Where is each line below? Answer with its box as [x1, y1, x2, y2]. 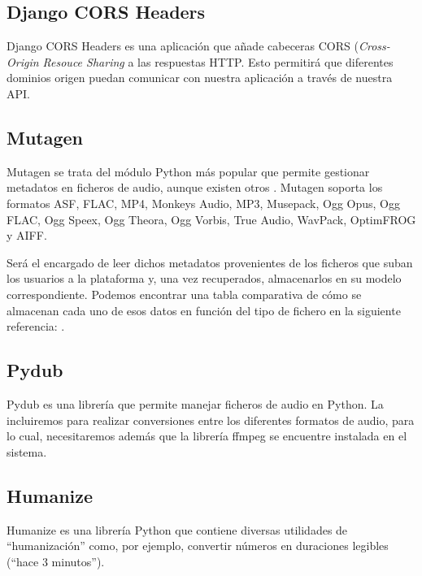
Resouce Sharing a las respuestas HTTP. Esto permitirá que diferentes [42, 53, 394, 70]
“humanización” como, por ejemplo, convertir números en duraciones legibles [7, 537, 389, 554]
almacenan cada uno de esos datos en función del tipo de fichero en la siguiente [7, 301, 401, 318]
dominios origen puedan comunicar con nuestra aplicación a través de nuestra [7, 69, 393, 86]
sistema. [7, 443, 47, 460]
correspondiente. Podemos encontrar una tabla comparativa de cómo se [7, 285, 362, 302]
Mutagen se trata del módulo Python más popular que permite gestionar [7, 162, 370, 180]
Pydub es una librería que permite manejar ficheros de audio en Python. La [7, 395, 384, 412]
